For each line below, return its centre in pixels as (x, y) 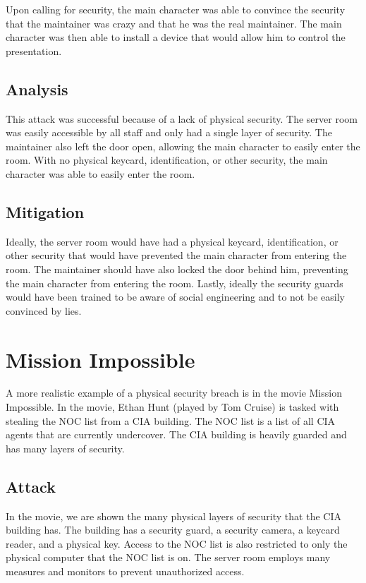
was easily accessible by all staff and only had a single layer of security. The (169, 132)
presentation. (34, 50)
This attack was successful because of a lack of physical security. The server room (182, 118)
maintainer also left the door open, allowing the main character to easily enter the (183, 146)
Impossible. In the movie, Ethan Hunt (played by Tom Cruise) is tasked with (172, 407)
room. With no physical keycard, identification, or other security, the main (167, 160)
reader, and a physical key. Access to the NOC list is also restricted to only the (177, 543)
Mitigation (45, 211)
